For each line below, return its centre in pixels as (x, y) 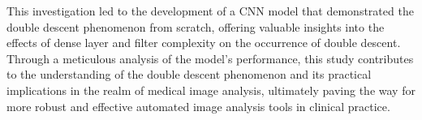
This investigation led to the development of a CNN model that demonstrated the (210, 11)
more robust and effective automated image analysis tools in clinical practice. (198, 106)
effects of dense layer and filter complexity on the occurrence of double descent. (204, 43)
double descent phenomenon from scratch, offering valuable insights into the (196, 26)
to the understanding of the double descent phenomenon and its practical (189, 74)
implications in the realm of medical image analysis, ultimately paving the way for (211, 90)
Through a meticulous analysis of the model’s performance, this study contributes (210, 58)
